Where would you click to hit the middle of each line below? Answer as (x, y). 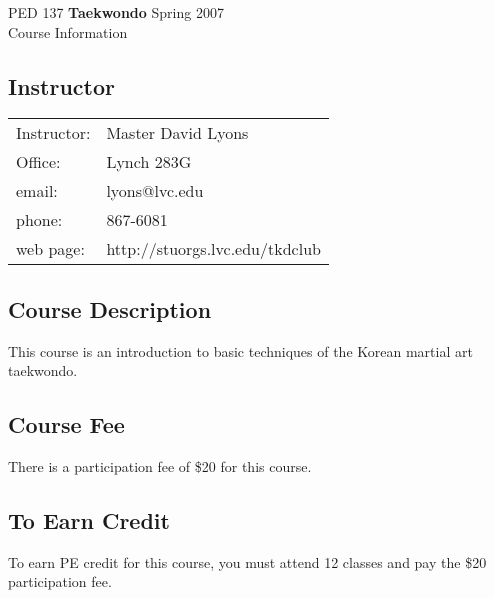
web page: (50, 249)
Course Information (68, 31)
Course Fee (66, 424)
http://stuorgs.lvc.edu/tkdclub (213, 249)
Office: (38, 162)
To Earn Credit (89, 519)
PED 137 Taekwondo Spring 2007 (116, 12)
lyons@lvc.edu (155, 191)
